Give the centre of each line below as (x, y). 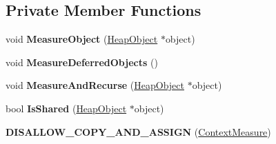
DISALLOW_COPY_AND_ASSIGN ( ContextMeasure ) (138, 131)
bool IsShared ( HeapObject (66, 108)
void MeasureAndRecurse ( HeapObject (95, 85)
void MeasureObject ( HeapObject (82, 39)
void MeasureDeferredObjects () (82, 62)
